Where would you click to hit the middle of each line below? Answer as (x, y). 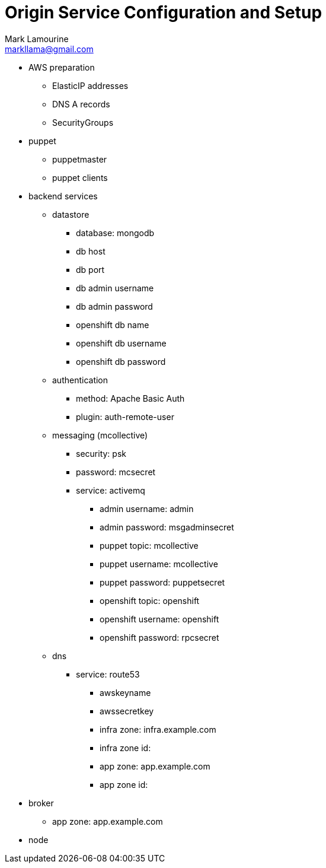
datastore (71, 214)
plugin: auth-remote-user (125, 416)
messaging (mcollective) (100, 435)
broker (41, 803)
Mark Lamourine (37, 39)
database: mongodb (115, 233)
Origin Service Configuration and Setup (164, 12)
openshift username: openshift (159, 619)
